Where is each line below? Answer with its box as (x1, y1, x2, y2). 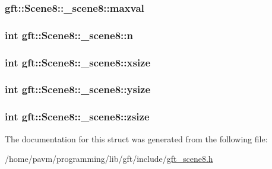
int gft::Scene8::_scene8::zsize (5, 109, 150, 124)
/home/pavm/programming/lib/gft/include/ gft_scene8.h (5, 152, 213, 165)
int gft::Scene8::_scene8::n (5, 27, 133, 42)
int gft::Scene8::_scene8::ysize (5, 82, 151, 97)
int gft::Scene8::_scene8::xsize (5, 55, 151, 69)
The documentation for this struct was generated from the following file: (5, 132, 268, 145)
